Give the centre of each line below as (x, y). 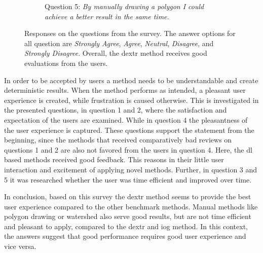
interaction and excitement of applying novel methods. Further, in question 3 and (131, 169)
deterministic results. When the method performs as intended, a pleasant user (125, 90)
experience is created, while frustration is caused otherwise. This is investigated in (131, 100)
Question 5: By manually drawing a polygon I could (124, 6)
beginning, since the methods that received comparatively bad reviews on (118, 140)
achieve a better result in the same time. (107, 16)
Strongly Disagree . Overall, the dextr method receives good (116, 53)
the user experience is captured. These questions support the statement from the (129, 130)
